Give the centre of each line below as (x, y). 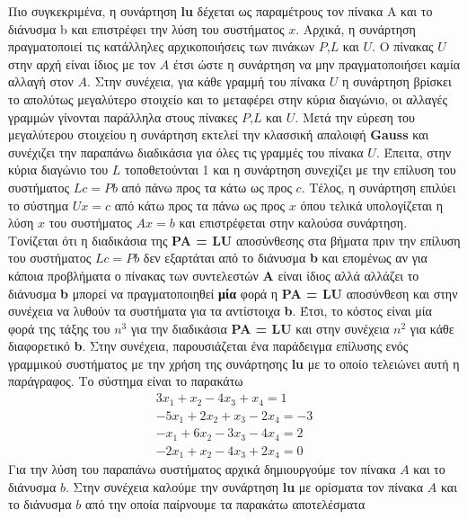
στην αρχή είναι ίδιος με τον (82, 63)
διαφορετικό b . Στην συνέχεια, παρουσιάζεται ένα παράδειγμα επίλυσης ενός (208, 346)
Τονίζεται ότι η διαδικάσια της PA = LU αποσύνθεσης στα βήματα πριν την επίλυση (234, 240)
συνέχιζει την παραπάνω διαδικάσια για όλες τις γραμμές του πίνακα (186, 152)
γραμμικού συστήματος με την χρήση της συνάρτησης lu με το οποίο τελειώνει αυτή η (234, 363)
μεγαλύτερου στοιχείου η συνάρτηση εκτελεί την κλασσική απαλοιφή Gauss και (219, 134)
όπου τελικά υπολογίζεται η (372, 205)
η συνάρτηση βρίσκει (397, 81)
